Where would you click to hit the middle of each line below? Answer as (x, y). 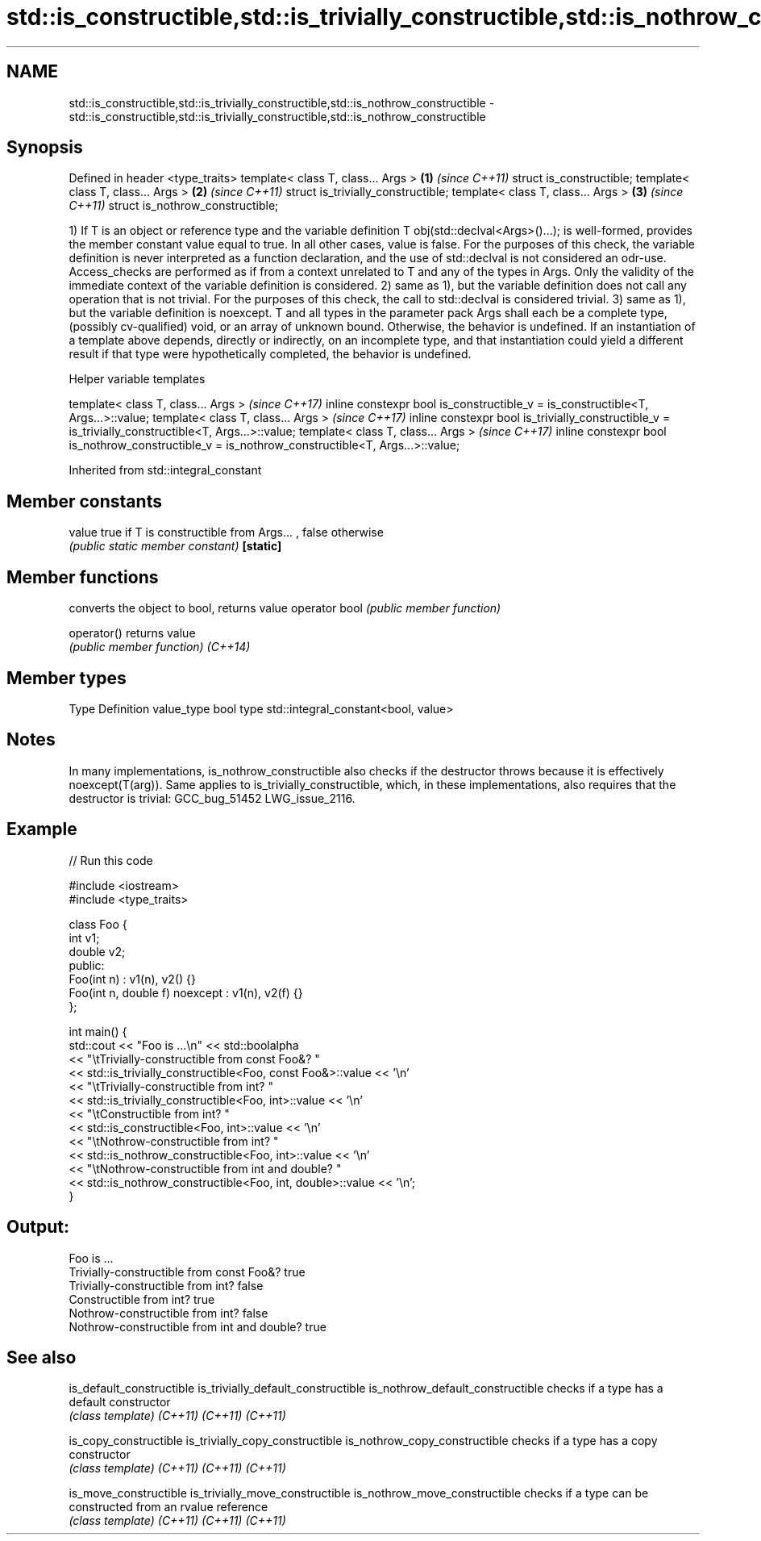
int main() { (98, 1031)
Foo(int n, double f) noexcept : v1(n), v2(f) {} (186, 992)
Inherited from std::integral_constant (165, 470)
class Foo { (98, 924)
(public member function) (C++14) (160, 647)
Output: (38, 1227)
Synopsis (45, 148)
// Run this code (111, 860)
